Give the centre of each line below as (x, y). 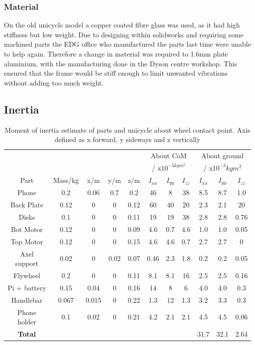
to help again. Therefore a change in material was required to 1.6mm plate (116, 54)
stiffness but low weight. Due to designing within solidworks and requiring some (124, 34)
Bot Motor (27, 229)
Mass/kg (66, 180)
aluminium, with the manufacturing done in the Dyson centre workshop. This (121, 63)
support (27, 263)
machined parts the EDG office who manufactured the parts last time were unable (127, 44)
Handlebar (27, 300)
